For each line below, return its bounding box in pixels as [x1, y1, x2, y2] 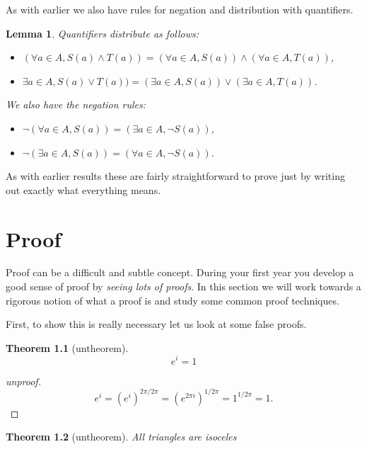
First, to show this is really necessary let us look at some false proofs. [6, 317, 307, 331]
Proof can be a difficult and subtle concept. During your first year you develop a [6, 265, 354, 280]
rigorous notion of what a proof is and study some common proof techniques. [6, 292, 339, 307]
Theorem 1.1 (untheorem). [6, 340, 129, 355]
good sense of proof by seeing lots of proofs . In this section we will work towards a [6, 279, 361, 294]
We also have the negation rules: [6, 97, 146, 112]
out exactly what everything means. [6, 182, 161, 197]
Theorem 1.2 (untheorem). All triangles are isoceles [6, 429, 237, 444]
